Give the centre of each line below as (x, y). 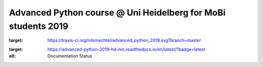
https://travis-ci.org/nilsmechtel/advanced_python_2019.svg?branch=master (124, 40)
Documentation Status (70, 56)
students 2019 (39, 26)
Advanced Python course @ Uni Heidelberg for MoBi (117, 13)
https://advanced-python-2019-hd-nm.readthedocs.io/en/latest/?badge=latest (126, 49)
